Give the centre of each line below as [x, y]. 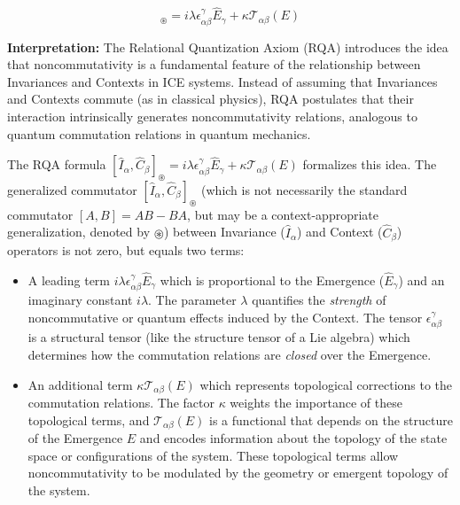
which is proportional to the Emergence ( [272, 280]
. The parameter [192, 300]
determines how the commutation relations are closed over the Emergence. [230, 354]
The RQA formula [57, 164]
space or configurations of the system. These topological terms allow [213, 455]
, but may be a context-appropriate [283, 214]
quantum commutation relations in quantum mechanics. [159, 133]
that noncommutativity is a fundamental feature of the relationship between [214, 64]
